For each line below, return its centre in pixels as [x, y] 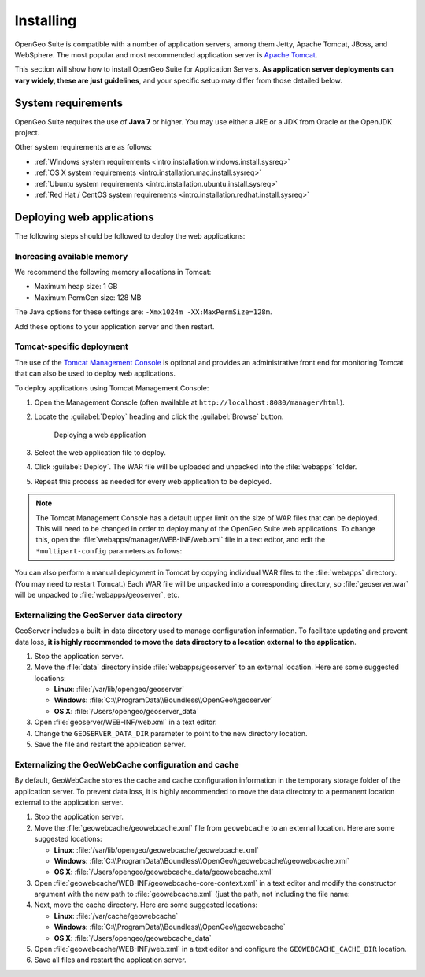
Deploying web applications [84, 217]
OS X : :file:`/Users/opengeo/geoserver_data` [126, 711]
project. [27, 133]
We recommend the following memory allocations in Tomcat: [113, 272]
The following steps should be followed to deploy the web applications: [130, 235]
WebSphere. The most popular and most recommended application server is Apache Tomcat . [166, 54]
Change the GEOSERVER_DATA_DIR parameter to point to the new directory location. [171, 733]
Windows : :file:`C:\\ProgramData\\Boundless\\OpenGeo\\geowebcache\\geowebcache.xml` [201, 860]
